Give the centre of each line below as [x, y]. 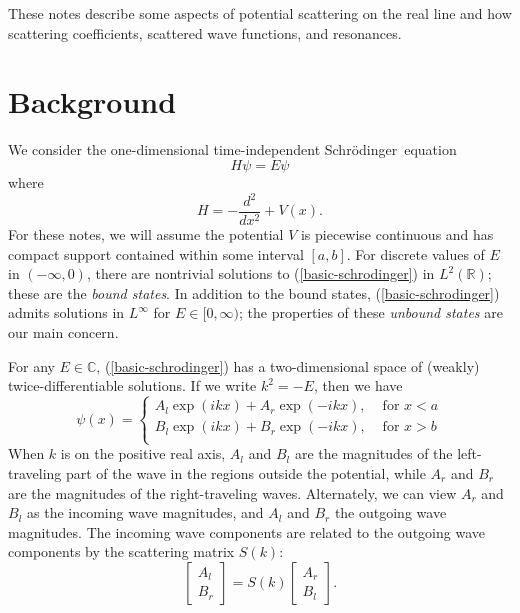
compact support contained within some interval [156, 253]
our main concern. [63, 332]
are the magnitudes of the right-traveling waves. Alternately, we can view [232, 492]
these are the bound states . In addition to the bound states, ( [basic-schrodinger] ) [254, 292]
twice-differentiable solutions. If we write [132, 385]
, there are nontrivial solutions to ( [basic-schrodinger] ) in [260, 273]
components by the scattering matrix [121, 551]
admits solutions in [66, 312]
